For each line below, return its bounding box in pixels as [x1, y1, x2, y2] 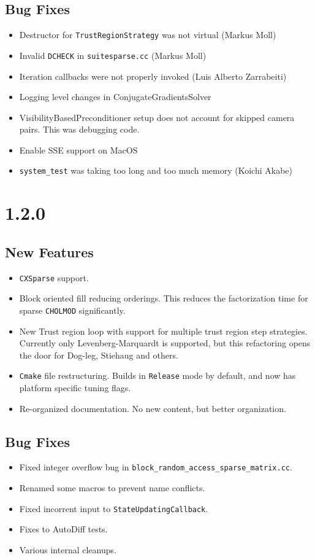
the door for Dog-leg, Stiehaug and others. [19, 348, 178, 361]
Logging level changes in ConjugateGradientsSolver [19, 90, 211, 103]
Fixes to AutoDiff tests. [19, 523, 108, 535]
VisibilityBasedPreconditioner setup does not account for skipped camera [19, 111, 295, 123]
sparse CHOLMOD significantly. [19, 303, 126, 316]
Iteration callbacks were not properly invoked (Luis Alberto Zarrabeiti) [19, 69, 287, 82]
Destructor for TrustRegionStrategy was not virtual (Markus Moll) [19, 28, 276, 41]
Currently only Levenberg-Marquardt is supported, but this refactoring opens [19, 336, 311, 349]
